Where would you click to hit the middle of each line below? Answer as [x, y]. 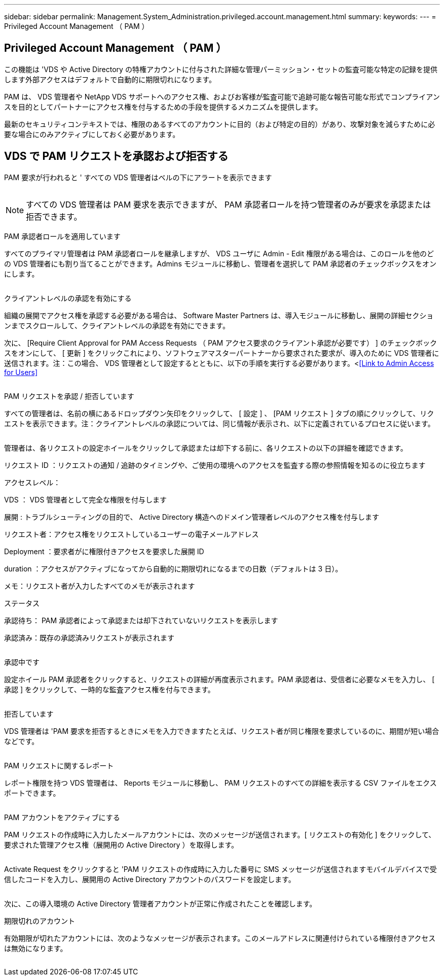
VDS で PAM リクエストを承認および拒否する [116, 156]
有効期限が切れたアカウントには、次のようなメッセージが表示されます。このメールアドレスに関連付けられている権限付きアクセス [220, 938]
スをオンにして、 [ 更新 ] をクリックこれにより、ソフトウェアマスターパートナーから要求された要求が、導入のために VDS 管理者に [222, 353]
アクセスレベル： [32, 482]
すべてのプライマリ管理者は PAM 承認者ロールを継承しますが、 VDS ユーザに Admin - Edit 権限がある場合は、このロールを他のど [219, 253]
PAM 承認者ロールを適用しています [62, 236]
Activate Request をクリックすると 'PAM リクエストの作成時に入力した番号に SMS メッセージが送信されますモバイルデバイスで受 [220, 869]
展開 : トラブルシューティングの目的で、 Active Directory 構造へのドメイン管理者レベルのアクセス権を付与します [192, 517]
